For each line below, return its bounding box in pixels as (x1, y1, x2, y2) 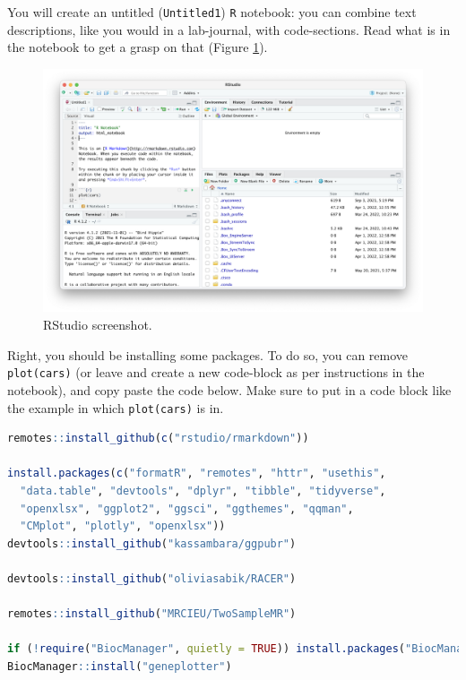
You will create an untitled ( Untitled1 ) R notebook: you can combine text (7, 3, 417, 21)
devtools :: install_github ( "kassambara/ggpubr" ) (7, 537, 297, 550)
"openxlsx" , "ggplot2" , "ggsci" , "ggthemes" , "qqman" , (20, 502, 354, 515)
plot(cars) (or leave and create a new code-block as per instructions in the (7, 363, 425, 382)
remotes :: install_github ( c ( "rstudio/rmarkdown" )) (7, 432, 309, 445)
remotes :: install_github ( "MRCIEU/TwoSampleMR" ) (7, 607, 297, 621)
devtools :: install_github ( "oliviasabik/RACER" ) (7, 572, 297, 585)
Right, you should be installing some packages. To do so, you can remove (7, 345, 409, 364)
